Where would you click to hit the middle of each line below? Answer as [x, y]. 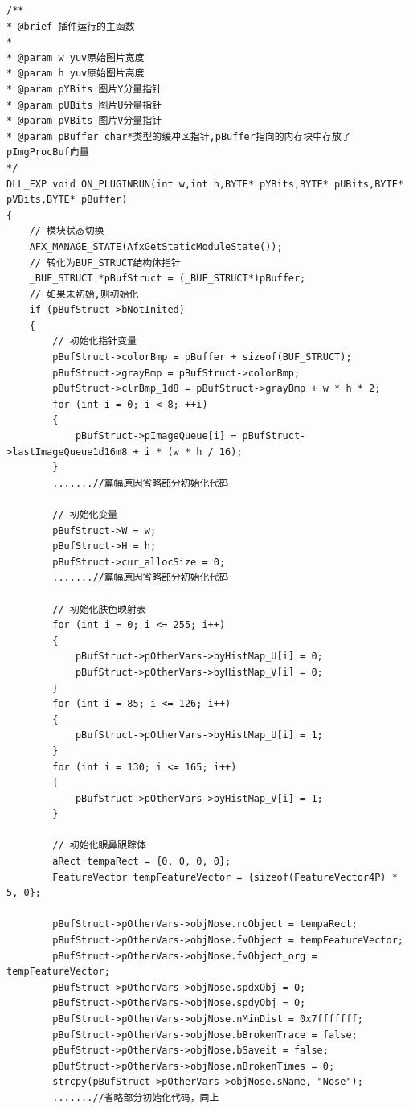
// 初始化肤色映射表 [99, 609]
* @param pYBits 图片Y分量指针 [84, 89]
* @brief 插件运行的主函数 [71, 26]
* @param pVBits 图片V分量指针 [84, 121]
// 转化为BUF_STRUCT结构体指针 [105, 263]
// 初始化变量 [85, 515]
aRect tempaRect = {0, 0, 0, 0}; [142, 862]
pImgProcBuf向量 [48, 152]
